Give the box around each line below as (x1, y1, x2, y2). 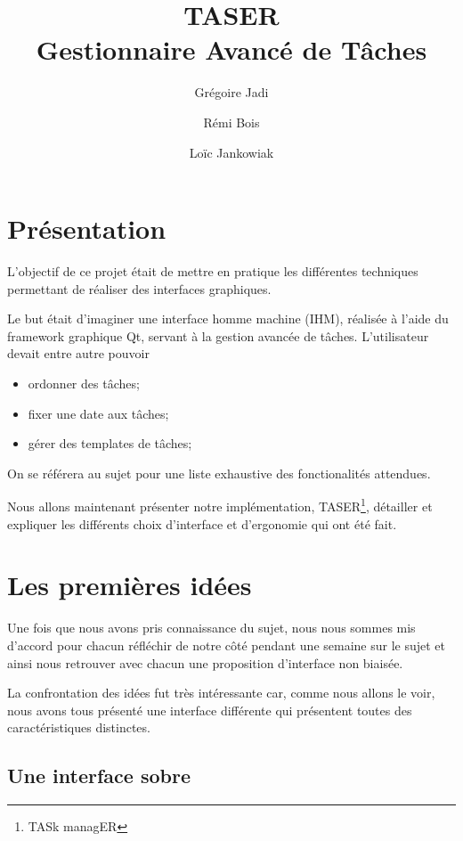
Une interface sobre (7, 762, 191, 789)
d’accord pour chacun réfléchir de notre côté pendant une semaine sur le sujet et (7, 635, 445, 654)
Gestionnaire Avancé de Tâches (36, 31, 427, 68)
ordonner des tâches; (28, 374, 140, 392)
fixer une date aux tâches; (28, 404, 169, 422)
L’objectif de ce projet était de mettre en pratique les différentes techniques (7, 262, 418, 281)
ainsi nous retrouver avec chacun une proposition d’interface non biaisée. (7, 653, 403, 672)
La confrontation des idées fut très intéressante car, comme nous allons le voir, (7, 683, 435, 702)
